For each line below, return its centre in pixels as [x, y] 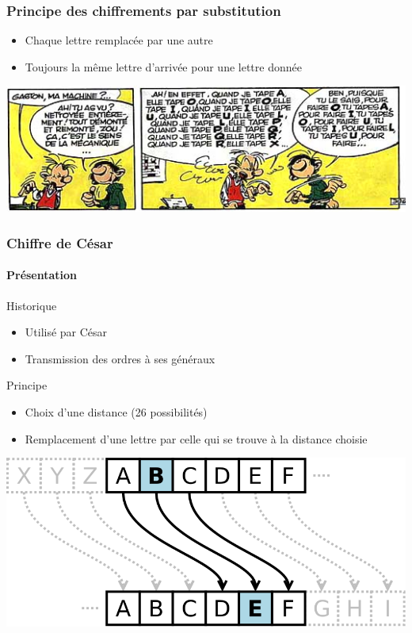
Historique [32, 305]
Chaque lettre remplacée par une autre [119, 40]
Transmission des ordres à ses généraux [120, 358]
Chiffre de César [60, 242]
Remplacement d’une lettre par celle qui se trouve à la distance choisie [196, 438]
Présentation [42, 275]
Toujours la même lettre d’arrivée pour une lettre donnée [163, 66]
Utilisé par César [66, 332]
